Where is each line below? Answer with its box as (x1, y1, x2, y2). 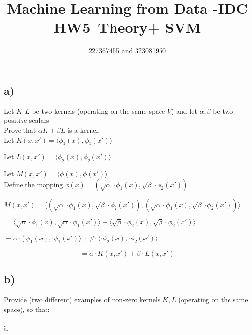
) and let (171, 105, 197, 116)
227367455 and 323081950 (89, 46, 166, 56)
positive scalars (4, 115, 49, 125)
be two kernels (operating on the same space (32, 105, 165, 116)
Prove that (4, 124, 36, 135)
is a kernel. (67, 124, 100, 135)
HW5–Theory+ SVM (53, 17, 201, 37)
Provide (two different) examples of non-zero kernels (4, 294, 160, 305)
